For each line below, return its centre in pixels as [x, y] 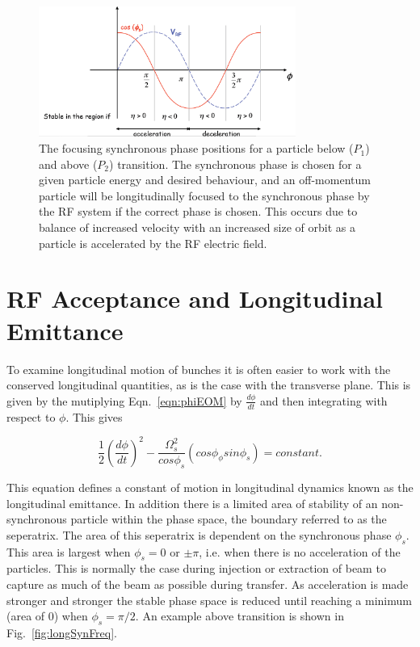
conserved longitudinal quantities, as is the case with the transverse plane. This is [209, 385]
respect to [31, 416]
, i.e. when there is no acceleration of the [300, 551]
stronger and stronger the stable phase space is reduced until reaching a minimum [209, 600]
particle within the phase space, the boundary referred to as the [229, 519]
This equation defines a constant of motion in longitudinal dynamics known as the [210, 487]
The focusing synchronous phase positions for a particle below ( [196, 148]
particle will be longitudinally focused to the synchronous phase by [204, 195]
